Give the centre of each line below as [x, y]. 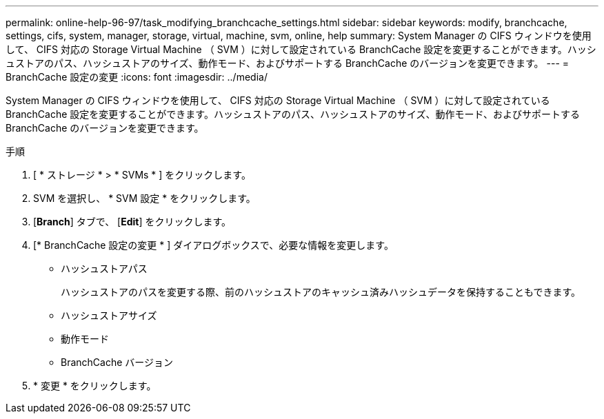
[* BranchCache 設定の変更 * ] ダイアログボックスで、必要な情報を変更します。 [213, 245]
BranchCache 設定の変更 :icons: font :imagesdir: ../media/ [137, 77]
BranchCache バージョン [117, 362]
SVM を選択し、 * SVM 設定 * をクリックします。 [144, 198]
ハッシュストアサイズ [109, 315]
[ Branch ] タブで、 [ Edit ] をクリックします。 [132, 222]
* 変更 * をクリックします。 [95, 386]
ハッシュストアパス [104, 268]
